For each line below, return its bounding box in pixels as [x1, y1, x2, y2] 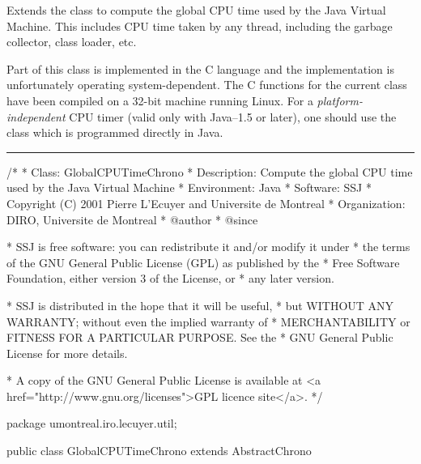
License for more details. [6, 344, 128, 361]
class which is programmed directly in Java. [6, 124, 223, 141]
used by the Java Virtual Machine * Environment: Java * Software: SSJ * [6, 179, 372, 196]
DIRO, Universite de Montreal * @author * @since [6, 211, 258, 228]
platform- [317, 92, 363, 109]
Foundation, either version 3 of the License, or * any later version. [6, 270, 334, 287]
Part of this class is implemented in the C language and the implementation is [6, 60, 394, 77]
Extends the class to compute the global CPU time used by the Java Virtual [6, 2, 386, 18]
